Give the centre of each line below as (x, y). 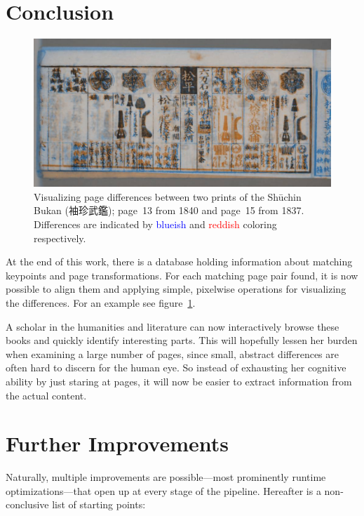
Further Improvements (117, 443)
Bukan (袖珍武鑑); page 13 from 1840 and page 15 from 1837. (169, 210)
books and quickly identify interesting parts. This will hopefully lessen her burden (182, 340)
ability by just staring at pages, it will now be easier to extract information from (179, 381)
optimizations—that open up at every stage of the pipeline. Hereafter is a (163, 490)
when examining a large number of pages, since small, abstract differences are (172, 353)
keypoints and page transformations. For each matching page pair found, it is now (182, 275)
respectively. (60, 238)
